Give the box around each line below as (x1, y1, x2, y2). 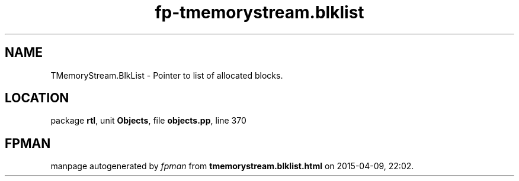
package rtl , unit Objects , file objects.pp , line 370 (50, 115, 246, 126)
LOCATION (5, 90, 69, 106)
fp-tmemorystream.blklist (155, 2, 364, 22)
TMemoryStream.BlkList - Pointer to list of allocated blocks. (50, 70, 283, 80)
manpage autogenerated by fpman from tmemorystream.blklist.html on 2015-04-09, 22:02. (50, 161, 414, 172)
